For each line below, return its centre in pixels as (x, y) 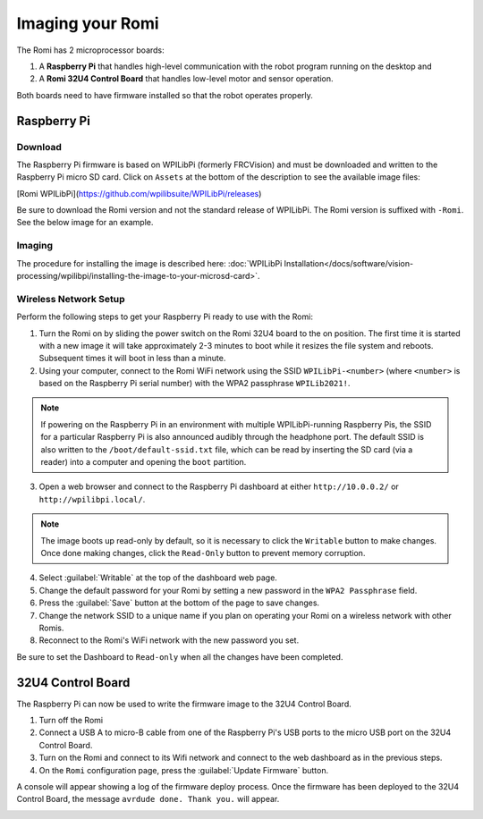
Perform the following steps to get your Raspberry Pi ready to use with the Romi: (165, 317)
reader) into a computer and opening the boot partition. (144, 462)
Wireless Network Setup (71, 299)
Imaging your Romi (88, 23)
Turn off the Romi (71, 720)
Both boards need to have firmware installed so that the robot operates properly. (165, 95)
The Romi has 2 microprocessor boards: (90, 50)
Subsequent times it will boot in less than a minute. (132, 359)
